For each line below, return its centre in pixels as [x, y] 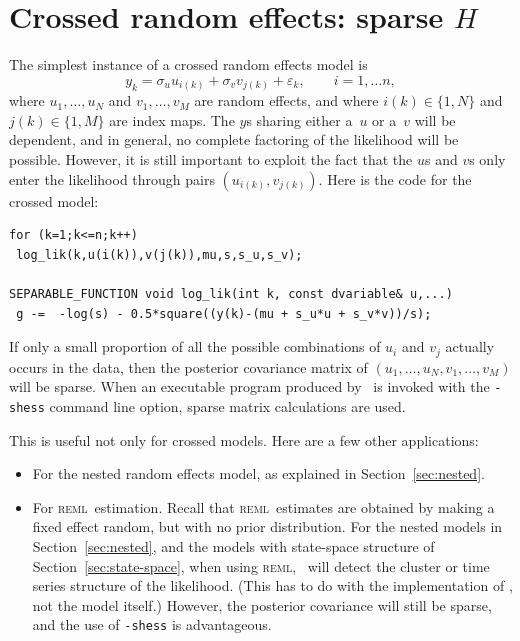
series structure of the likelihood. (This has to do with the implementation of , [272, 585]
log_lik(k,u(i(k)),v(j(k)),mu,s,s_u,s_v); [159, 254]
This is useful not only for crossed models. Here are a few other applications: [244, 439]
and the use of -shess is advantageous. [152, 624]
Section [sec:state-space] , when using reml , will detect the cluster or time [261, 565]
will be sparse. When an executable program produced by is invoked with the [249, 386]
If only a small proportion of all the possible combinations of [195, 346]
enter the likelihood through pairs [112, 178]
